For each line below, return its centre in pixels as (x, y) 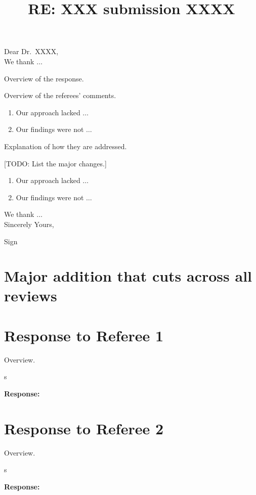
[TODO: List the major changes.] (55, 163)
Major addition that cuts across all (128, 276)
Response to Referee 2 (84, 428)
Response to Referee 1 (84, 335)
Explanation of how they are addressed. (66, 146)
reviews (31, 296)
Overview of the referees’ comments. (60, 95)
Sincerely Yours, (29, 224)
